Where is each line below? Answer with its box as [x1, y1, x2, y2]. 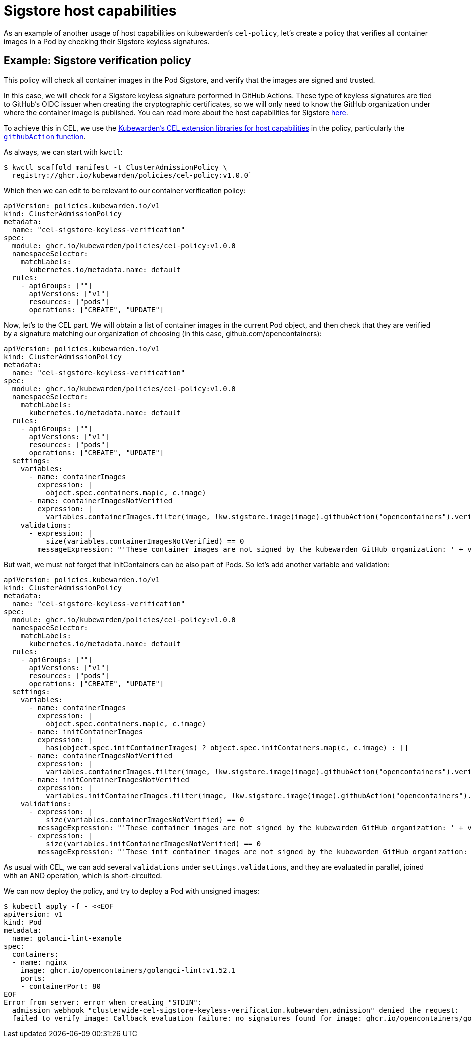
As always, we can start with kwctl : [4, 147, 123, 156]
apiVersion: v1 [4, 910, 63, 918]
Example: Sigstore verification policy [4, 54, 191, 67]
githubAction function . [4, 132, 86, 141]
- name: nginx [12, 958, 67, 966]
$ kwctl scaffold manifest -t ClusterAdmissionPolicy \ [4, 163, 227, 171]
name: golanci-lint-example [12, 934, 122, 942]
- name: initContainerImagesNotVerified [29, 775, 189, 784]
